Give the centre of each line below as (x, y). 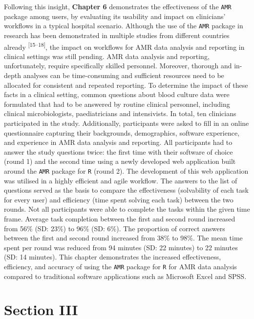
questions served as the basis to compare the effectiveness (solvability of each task (126, 190)
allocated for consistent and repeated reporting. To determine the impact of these (126, 85)
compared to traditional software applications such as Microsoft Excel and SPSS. (125, 276)
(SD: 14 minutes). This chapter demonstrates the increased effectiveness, (113, 257)
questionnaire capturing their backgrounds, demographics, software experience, (122, 132)
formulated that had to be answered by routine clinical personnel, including (117, 104)
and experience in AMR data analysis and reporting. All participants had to (118, 142)
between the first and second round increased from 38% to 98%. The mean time (123, 238)
